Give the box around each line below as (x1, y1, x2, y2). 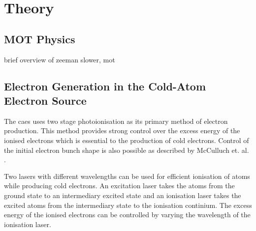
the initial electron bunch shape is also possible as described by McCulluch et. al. (4, 144, 249, 155)
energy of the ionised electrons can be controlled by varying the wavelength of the (4, 209, 251, 220)
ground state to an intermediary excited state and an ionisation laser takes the (4, 190, 241, 200)
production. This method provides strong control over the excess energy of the (4, 125, 240, 136)
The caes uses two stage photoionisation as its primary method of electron (4, 115, 228, 126)
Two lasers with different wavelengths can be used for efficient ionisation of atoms (4, 171, 250, 181)
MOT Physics (4, 31, 75, 46)
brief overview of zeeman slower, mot (4, 54, 115, 64)
